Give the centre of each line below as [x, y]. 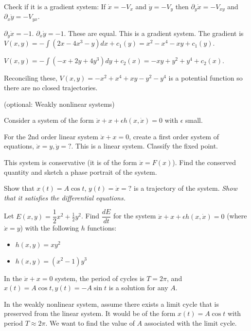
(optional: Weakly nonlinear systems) [59, 104]
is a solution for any [138, 288]
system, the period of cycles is [100, 278]
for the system [135, 216]
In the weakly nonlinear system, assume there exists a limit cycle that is [111, 304]
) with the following [50, 228]
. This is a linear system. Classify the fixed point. [145, 146]
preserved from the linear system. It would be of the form [90, 313]
